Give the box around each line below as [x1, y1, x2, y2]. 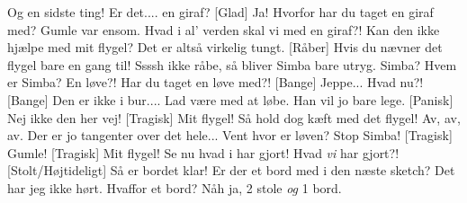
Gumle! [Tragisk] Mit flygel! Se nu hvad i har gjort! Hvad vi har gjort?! [7, 143, 400, 162]
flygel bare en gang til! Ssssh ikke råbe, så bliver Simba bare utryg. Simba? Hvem [7, 55, 457, 74]
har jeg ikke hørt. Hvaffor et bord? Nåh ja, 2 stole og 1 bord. [7, 178, 342, 197]
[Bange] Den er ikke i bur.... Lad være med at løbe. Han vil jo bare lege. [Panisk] [7, 90, 454, 109]
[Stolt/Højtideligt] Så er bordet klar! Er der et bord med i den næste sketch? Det [7, 161, 455, 180]
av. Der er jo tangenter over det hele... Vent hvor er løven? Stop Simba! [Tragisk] [7, 126, 453, 145]
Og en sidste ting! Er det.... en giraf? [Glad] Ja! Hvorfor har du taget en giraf [7, 3, 434, 21]
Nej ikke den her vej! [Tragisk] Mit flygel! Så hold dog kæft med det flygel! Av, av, [7, 108, 461, 127]
